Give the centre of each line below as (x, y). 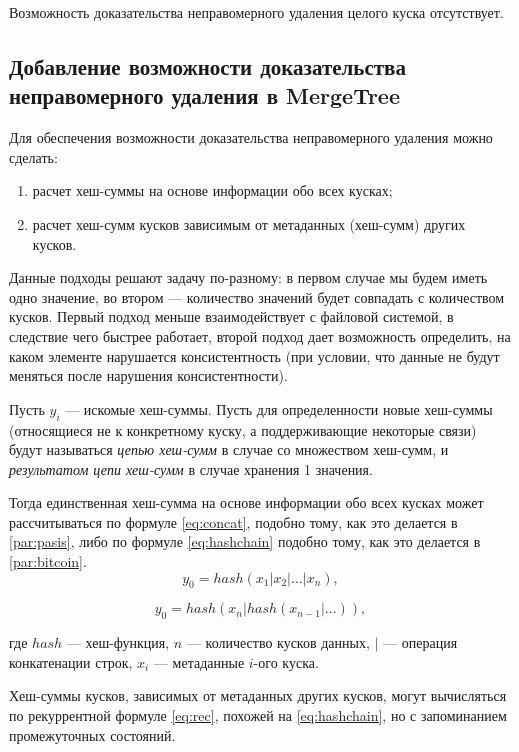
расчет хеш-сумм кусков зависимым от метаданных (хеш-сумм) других (249, 223)
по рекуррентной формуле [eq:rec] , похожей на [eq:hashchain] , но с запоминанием (258, 715)
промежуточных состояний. (92, 734)
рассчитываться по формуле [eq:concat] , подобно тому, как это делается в (233, 521)
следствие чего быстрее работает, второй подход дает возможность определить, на (260, 335)
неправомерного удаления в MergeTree (204, 95)
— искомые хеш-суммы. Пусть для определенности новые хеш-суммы (279, 408)
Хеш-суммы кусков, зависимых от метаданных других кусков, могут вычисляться (258, 695)
